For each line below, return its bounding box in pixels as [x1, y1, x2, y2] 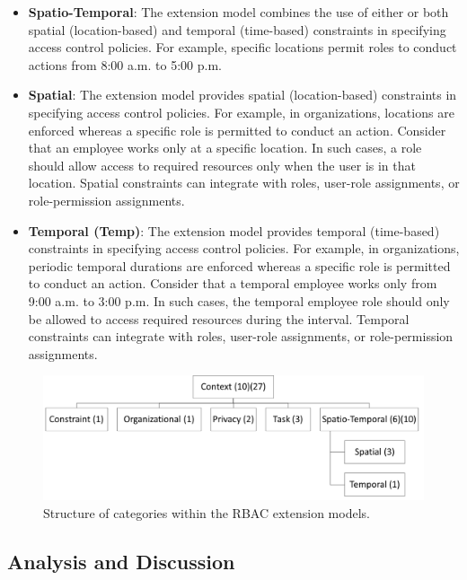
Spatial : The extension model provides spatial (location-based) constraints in [28, 85, 457, 104]
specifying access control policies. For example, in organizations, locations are [28, 102, 454, 121]
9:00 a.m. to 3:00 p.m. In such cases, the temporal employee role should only [28, 291, 450, 310]
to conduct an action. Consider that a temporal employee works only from [28, 274, 437, 293]
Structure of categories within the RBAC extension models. [43, 503, 370, 522]
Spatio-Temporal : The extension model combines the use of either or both [28, 3, 449, 21]
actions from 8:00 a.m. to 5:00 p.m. [28, 55, 222, 74]
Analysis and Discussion [7, 547, 235, 575]
